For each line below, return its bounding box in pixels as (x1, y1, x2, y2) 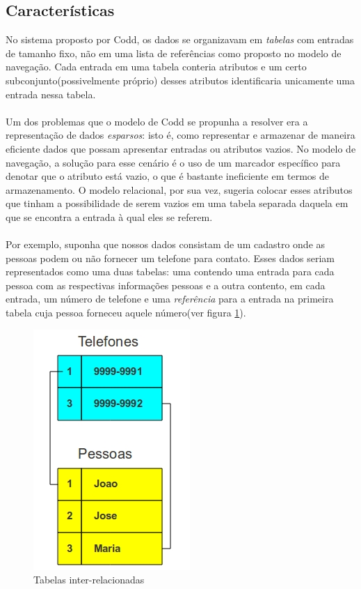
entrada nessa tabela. (6, 86, 96, 101)
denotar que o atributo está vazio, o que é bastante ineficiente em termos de (6, 169, 330, 183)
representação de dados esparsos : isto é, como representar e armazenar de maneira (6, 128, 355, 142)
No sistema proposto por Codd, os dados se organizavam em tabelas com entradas (6, 32, 354, 47)
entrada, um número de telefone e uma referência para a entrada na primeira (6, 291, 334, 306)
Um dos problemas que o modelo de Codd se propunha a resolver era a (6, 114, 308, 128)
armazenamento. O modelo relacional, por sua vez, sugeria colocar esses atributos (6, 182, 353, 197)
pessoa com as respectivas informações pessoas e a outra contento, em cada (6, 277, 326, 292)
